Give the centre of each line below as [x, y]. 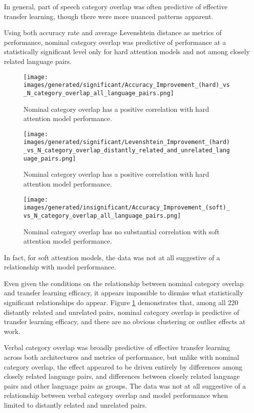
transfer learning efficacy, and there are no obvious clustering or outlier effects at [125, 321]
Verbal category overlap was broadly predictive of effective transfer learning [117, 347]
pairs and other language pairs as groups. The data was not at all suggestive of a [125, 385]
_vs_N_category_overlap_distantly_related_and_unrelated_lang [127, 151]
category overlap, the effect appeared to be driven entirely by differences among [123, 366]
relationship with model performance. [60, 267]
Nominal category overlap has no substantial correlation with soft [122, 231]
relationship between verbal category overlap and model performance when [116, 395]
